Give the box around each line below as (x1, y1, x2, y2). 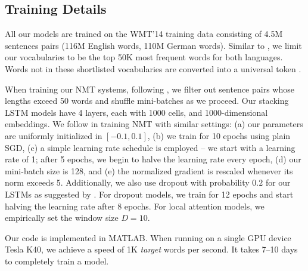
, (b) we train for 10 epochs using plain (147, 129, 291, 141)
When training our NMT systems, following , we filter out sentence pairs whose (5, 82, 294, 95)
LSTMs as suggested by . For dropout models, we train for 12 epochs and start (5, 187, 294, 200)
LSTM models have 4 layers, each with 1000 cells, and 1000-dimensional (5, 106, 268, 118)
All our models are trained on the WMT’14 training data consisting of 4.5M (5, 27, 283, 40)
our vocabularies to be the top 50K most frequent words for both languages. (5, 51, 283, 63)
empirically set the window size (5, 211, 119, 224)
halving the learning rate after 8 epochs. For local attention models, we (5, 199, 265, 212)
